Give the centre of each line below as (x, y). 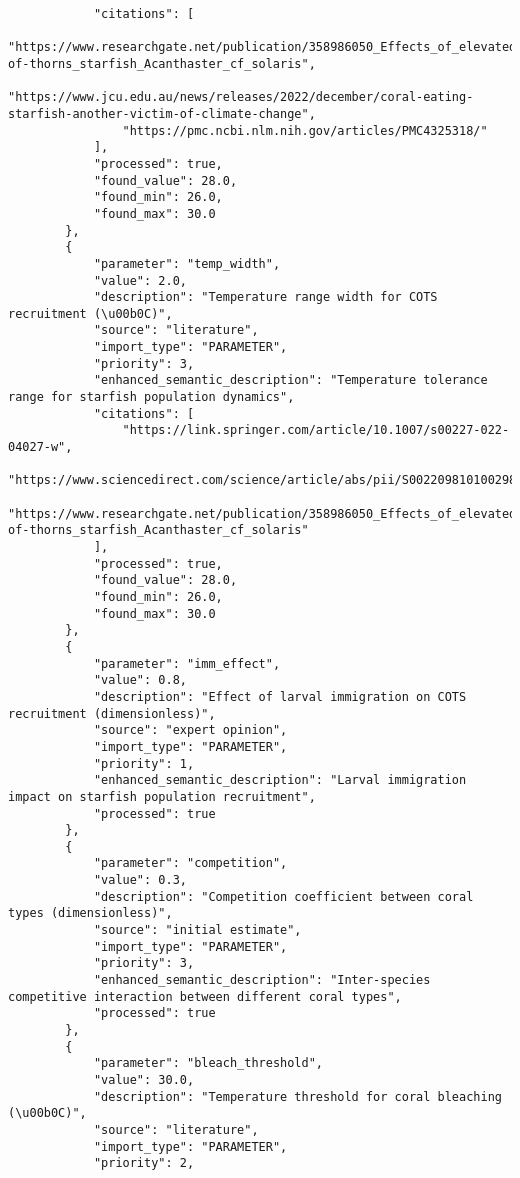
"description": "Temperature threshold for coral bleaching (297, 1096)
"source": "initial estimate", (197, 930)
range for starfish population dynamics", (151, 397)
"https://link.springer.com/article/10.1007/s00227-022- (316, 430)
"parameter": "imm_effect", (187, 663)
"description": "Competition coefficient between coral (283, 896)
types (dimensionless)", (90, 913)
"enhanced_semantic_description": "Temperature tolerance (290, 380)
